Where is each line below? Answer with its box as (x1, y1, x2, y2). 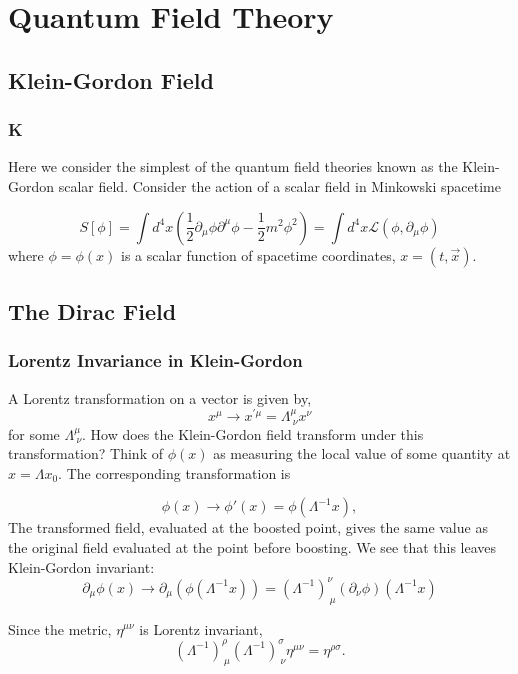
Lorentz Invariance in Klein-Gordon (8, 348, 303, 373)
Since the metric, (8, 618, 112, 639)
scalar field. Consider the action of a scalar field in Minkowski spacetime (58, 175, 501, 196)
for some (8, 423, 60, 444)
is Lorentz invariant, (139, 618, 263, 639)
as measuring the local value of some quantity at (213, 443, 511, 464)
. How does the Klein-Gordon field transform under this (82, 423, 424, 444)
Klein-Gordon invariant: (8, 556, 155, 577)
